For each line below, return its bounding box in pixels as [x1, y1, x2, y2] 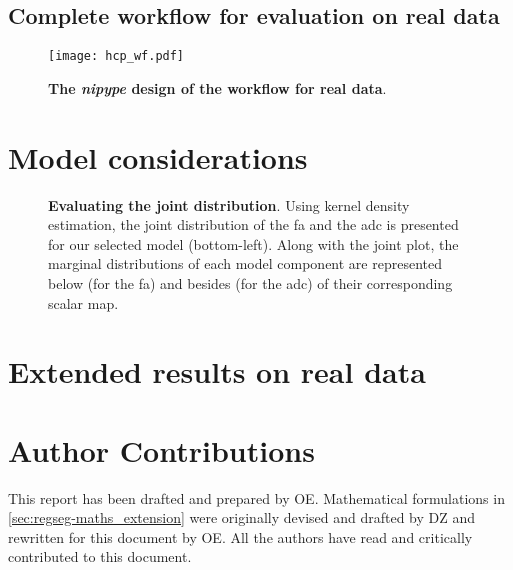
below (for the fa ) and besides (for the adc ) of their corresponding [48, 272, 453, 293]
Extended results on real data [8, 351, 426, 392]
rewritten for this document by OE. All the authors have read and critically [8, 526, 473, 547]
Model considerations [8, 136, 308, 177]
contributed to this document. [8, 546, 192, 567]
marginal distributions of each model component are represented [48, 253, 442, 274]
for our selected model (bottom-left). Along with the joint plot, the [48, 233, 459, 254]
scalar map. [48, 292, 119, 313]
